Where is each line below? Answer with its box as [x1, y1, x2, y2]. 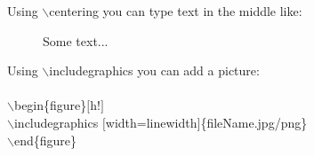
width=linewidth [105, 113, 197, 131]
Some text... [43, 31, 109, 50]
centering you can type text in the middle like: [49, 2, 302, 19]
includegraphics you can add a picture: [49, 61, 260, 80]
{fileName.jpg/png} [200, 113, 308, 131]
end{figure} [13, 130, 77, 149]
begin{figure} [13, 96, 87, 114]
